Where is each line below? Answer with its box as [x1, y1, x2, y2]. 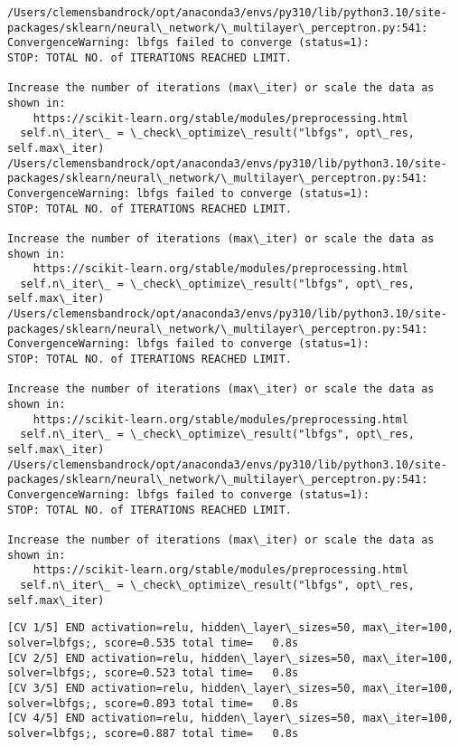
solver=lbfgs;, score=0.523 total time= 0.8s [7, 667, 299, 680]
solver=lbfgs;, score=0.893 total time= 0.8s [7, 696, 299, 710]
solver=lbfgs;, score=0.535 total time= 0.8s [7, 636, 299, 649]
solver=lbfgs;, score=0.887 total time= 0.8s [7, 726, 299, 740]
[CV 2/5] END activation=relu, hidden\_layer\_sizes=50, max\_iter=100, [7, 651, 454, 665]
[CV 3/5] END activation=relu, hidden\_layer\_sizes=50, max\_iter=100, [7, 681, 454, 695]
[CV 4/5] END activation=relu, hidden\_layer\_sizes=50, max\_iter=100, [7, 712, 454, 725]
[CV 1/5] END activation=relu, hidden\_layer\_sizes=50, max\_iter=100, [7, 621, 454, 635]
